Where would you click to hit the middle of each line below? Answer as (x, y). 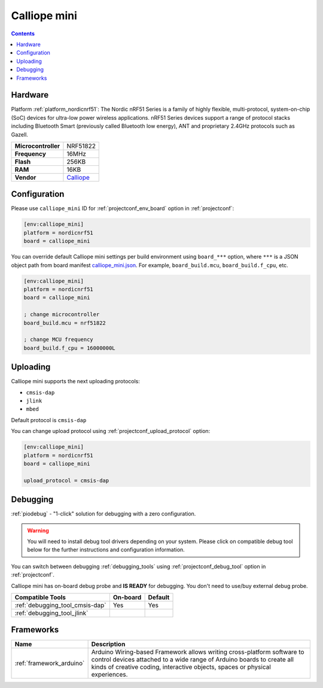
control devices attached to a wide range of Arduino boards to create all (193, 660)
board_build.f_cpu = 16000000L (70, 348)
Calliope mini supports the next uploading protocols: (75, 381)
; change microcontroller (62, 315)
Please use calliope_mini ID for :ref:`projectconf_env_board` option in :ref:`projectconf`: (123, 208)
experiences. (109, 675)
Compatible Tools (40, 597)
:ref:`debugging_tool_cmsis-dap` (61, 605)
